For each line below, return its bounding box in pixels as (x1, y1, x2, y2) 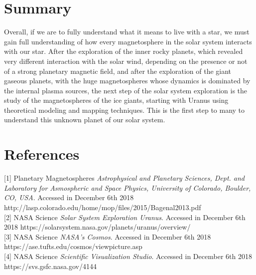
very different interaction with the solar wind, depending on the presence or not (4, 55, 248, 66)
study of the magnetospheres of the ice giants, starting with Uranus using (4, 95, 229, 105)
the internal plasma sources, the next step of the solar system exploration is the (4, 85, 248, 95)
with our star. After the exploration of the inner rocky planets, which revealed (4, 46, 243, 56)
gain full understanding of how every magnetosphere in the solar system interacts (4, 36, 252, 46)
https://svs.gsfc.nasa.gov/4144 (4, 261, 97, 271)
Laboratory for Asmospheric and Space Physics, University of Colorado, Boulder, (4, 182, 251, 193)
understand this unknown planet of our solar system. (4, 114, 165, 125)
